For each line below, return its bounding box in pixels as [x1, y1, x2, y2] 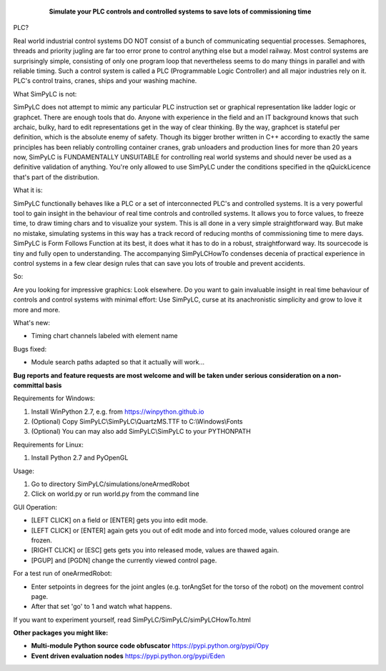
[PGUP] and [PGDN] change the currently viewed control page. [31, 556, 217, 565]
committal [13, 381, 44, 389]
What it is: [13, 186, 43, 194]
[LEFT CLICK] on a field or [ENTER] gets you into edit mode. [31, 516, 208, 525]
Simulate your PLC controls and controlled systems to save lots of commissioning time [49, 7, 312, 16]
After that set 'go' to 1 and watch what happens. [31, 602, 172, 611]
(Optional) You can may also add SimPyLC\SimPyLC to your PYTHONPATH [31, 427, 252, 436]
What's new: [13, 318, 50, 327]
